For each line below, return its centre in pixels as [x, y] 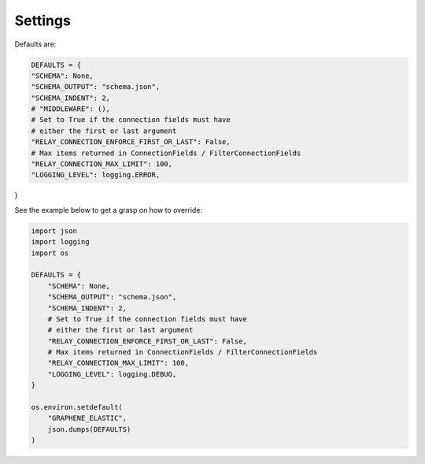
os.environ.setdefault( [77, 407]
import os [50, 253]
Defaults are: [35, 44]
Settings [42, 20]
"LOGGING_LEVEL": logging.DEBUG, [112, 374]
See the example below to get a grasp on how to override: [109, 210]
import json [54, 231]
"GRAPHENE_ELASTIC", [87, 418]
